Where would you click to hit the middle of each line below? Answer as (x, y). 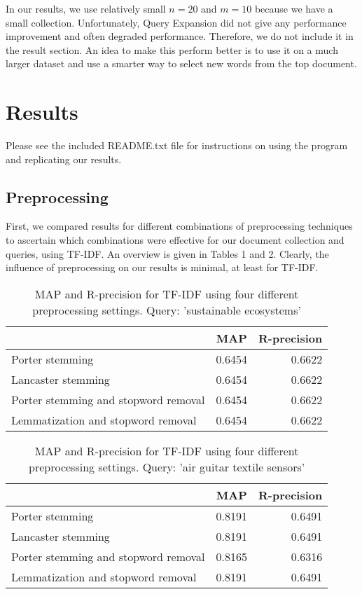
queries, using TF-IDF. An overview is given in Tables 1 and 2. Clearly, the (167, 253)
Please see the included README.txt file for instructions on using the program (177, 145)
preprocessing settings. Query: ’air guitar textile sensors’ (167, 467)
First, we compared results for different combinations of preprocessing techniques (179, 226)
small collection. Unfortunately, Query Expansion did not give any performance (176, 22)
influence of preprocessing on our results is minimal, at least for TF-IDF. (162, 267)
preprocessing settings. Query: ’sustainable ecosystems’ (167, 310)
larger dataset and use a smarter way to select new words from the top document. (181, 63)
